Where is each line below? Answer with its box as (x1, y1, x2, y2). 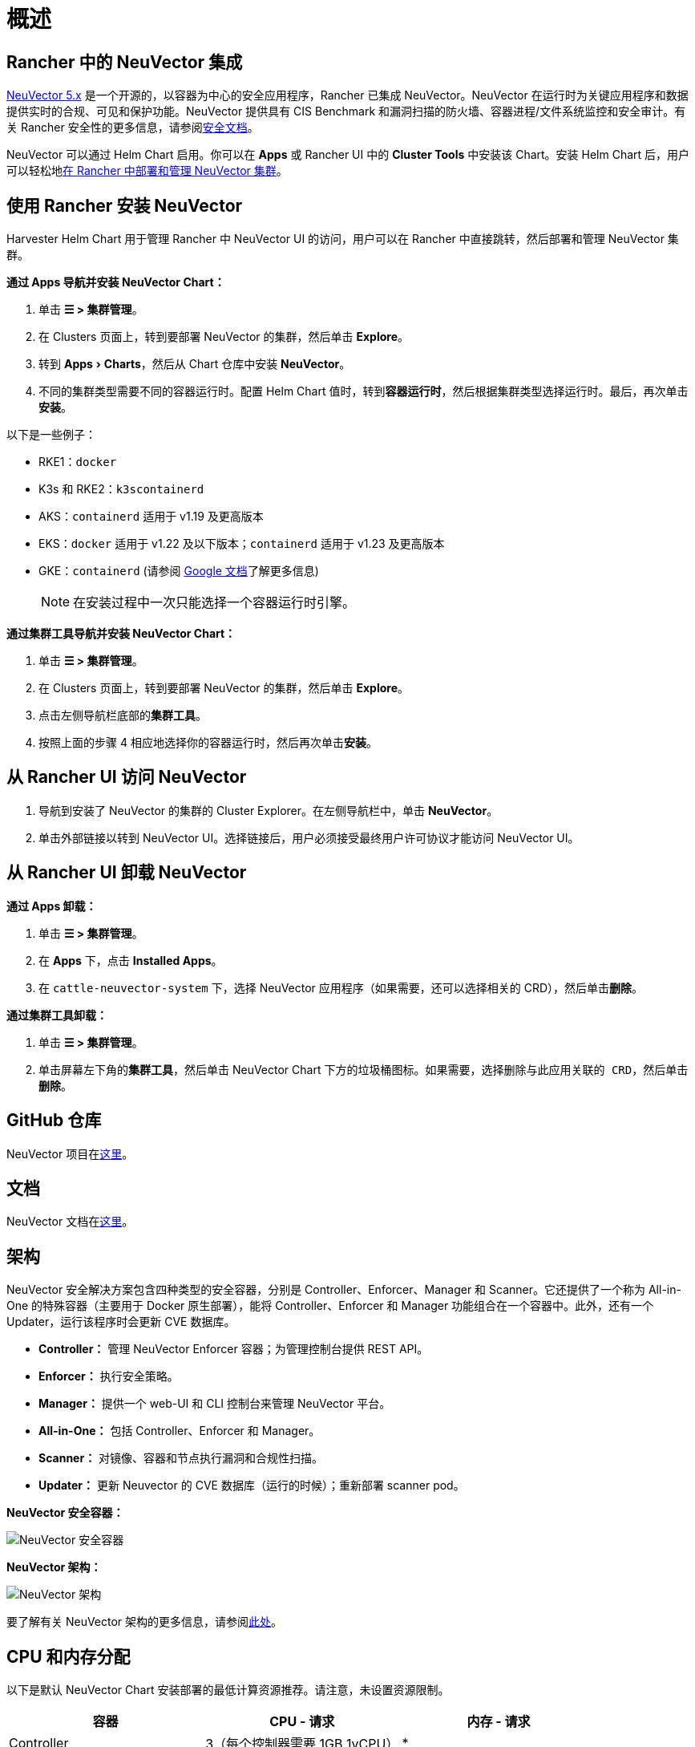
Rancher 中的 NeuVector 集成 (6, 51, 243, 72)
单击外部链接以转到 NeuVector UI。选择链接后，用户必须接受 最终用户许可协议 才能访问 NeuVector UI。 (38, 830, 580, 845)
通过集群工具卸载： (6, 1007, 107, 1022)
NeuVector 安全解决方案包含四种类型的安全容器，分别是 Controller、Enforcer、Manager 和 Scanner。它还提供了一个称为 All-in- (6, 1283, 681, 1297)
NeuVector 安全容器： (6, 1506, 124, 1520)
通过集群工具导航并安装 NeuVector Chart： (6, 626, 236, 641)
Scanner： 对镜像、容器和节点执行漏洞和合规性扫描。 (38, 1451, 324, 1465)
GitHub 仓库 (6, 1110, 102, 1131)
